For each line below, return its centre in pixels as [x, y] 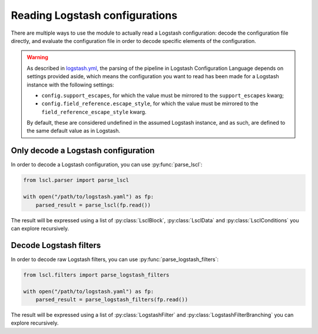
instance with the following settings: [70, 85]
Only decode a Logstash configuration [83, 151]
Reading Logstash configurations [94, 15]
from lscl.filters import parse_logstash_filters [96, 275]
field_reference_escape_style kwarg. [94, 112]
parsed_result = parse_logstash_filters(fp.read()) [112, 299]
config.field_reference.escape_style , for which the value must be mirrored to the [150, 103]
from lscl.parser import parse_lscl [76, 180]
